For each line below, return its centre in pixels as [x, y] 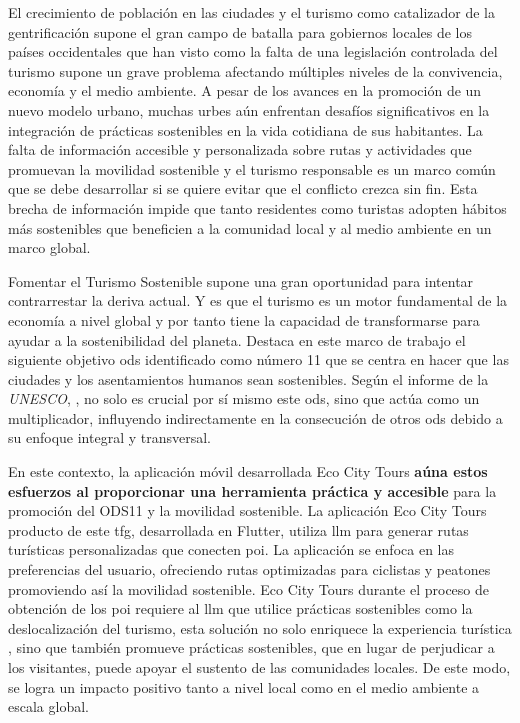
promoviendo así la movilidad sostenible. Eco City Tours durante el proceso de [249, 588]
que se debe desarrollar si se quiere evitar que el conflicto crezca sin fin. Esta [243, 188]
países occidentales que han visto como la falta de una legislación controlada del [253, 51]
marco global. [49, 247]
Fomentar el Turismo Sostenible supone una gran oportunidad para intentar [241, 280]
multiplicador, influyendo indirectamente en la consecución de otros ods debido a [255, 417]
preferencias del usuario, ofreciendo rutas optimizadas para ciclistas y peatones [249, 569]
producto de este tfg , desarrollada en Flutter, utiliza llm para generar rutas [238, 529]
